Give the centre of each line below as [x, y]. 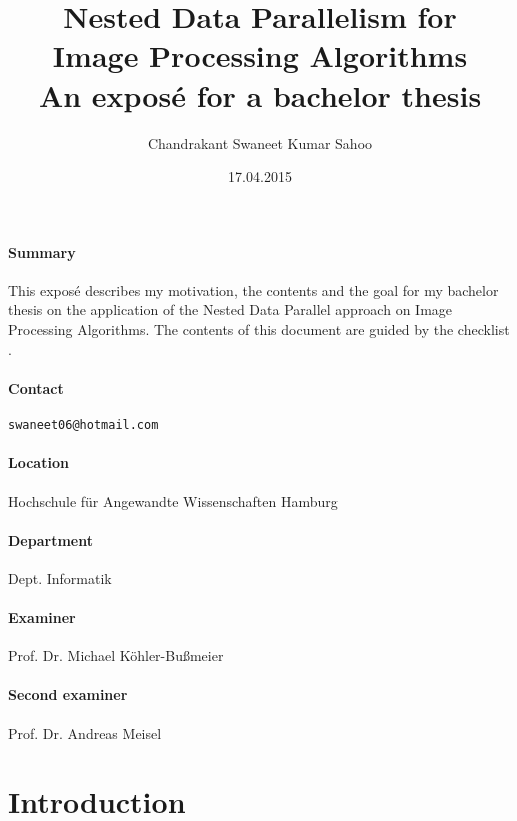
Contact [36, 387]
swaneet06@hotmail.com [83, 425]
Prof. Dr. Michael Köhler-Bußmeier [116, 655]
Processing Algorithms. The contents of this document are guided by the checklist [259, 329]
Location [38, 462]
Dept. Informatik [60, 577]
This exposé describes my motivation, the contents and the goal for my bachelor [253, 289]
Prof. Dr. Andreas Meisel [85, 732]
